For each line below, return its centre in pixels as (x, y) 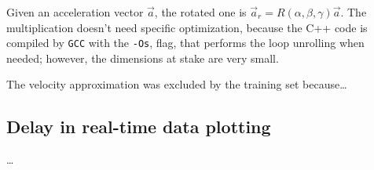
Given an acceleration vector (75, 12)
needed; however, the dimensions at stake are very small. (143, 58)
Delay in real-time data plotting (139, 127)
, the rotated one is (200, 12)
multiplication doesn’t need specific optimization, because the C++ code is (187, 27)
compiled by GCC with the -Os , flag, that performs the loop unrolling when (185, 43)
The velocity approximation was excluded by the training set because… (177, 84)
